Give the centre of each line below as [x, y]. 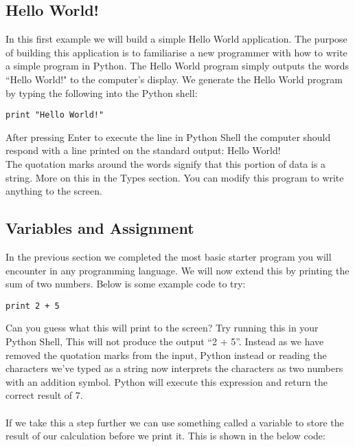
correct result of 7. [44, 395]
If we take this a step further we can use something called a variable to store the [175, 422]
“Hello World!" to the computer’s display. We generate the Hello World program [174, 79]
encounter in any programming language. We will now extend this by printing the [177, 270]
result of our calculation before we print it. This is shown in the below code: [165, 436]
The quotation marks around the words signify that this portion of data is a [166, 164]
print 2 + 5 [33, 306]
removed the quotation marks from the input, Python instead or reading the [166, 355]
